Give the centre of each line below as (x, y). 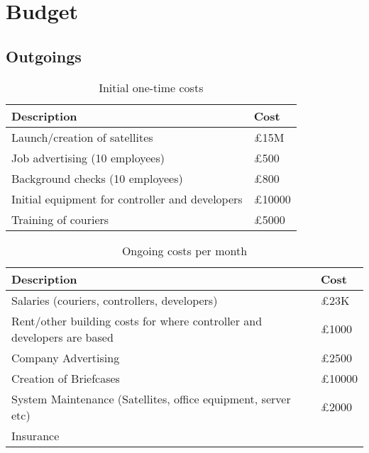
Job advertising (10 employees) (88, 157)
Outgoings (44, 56)
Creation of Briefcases (66, 378)
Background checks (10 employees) (97, 178)
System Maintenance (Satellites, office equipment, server (151, 398)
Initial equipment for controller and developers (127, 198)
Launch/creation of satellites (82, 137)
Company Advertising (66, 357)
